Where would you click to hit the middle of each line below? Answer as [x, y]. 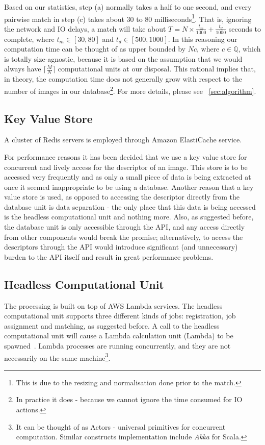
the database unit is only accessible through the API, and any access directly [125, 227]
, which [249, 49]
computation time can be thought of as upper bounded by [95, 49]
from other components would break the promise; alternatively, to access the [124, 237]
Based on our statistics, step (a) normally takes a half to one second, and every [128, 7]
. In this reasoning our [203, 39]
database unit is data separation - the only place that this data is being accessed [130, 206]
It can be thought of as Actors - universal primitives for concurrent [121, 426]
